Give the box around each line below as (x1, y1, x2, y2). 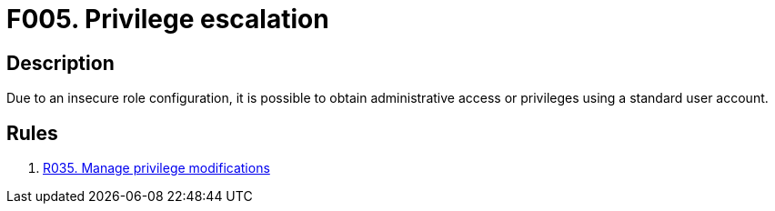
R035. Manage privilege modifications (43, 160, 270, 176)
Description (6, 51, 115, 75)
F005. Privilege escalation (6, 4, 329, 35)
